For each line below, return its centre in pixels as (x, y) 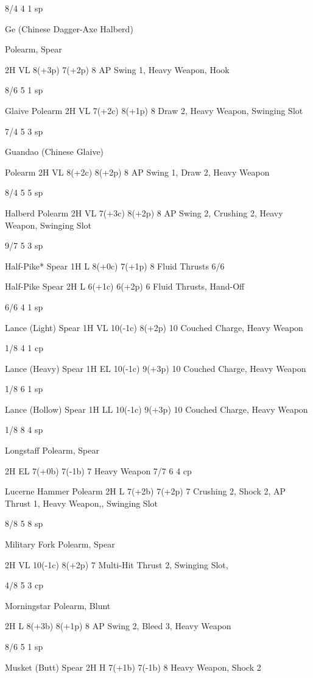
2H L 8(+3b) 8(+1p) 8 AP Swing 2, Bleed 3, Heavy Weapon (118, 626)
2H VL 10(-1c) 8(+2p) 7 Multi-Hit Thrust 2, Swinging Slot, (117, 564)
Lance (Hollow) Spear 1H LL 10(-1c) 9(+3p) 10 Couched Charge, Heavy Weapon (156, 409)
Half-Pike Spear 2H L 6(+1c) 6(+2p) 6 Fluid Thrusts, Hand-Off (125, 286)
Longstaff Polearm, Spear (52, 450)
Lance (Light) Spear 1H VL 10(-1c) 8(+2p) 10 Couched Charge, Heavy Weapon (154, 327)
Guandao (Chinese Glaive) (55, 152)
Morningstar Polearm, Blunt (58, 605)
